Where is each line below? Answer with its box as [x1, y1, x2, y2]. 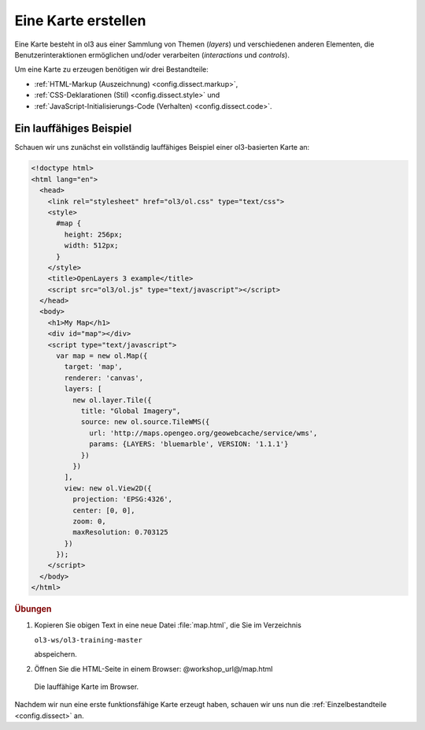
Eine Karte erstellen [14, 12, 146, 29]
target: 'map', [64, 363, 124, 371]
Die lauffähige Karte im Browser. [34, 682, 139, 691]
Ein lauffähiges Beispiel [14, 122, 132, 136]
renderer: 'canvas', [64, 373, 144, 382]
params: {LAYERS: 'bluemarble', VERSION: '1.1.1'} [89, 440, 289, 449]
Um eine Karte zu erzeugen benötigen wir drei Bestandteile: [14, 65, 209, 74]
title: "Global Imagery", [80, 406, 181, 415]
